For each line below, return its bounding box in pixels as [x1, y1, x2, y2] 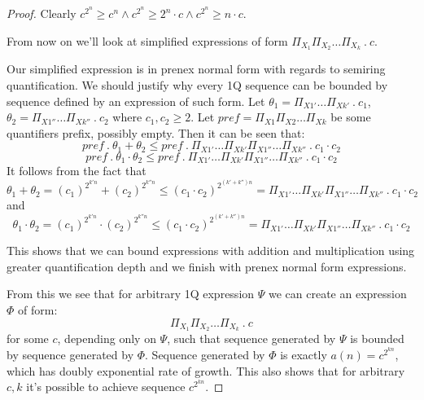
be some [330, 108, 371, 125]
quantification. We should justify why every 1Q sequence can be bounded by [7, 77, 388, 94]
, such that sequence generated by [167, 330, 336, 347]
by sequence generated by [7, 345, 134, 363]
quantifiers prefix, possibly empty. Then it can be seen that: [7, 124, 305, 141]
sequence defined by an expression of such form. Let [7, 92, 265, 109]
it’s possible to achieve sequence [26, 378, 186, 395]
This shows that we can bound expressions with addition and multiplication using [7, 242, 415, 259]
